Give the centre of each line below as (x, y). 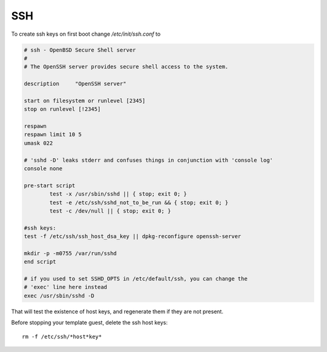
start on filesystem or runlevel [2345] (84, 101)
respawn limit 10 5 (53, 134)
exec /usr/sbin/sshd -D (59, 296)
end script (40, 262)
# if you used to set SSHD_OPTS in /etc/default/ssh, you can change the (136, 279)
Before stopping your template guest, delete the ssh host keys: (89, 323)
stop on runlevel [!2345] (62, 109)
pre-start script (50, 185)
